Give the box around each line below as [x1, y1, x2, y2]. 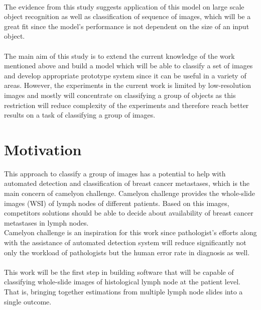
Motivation [4, 139, 82, 159]
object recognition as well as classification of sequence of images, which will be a [4, 11, 251, 22]
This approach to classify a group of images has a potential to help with [4, 168, 226, 178]
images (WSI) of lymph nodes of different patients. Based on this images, [4, 197, 229, 208]
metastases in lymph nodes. [4, 217, 89, 228]
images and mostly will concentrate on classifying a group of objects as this [4, 89, 236, 100]
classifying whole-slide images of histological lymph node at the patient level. [4, 276, 240, 287]
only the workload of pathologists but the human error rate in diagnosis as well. [4, 247, 250, 257]
